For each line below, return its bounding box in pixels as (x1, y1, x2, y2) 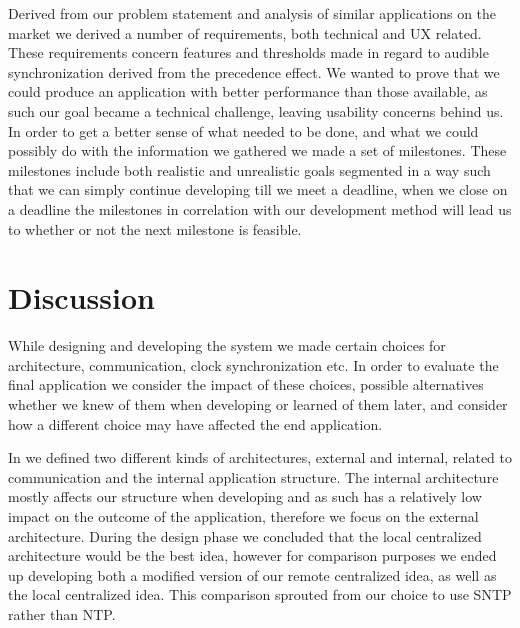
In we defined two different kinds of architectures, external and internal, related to (8, 447, 512, 468)
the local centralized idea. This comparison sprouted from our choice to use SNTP (8, 584, 512, 605)
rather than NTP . (8, 603, 116, 624)
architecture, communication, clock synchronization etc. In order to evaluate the (8, 354, 499, 375)
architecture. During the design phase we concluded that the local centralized (8, 525, 482, 546)
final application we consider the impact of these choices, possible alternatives (8, 374, 484, 395)
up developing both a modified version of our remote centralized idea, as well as (8, 564, 497, 585)
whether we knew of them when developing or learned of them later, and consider (8, 394, 508, 415)
